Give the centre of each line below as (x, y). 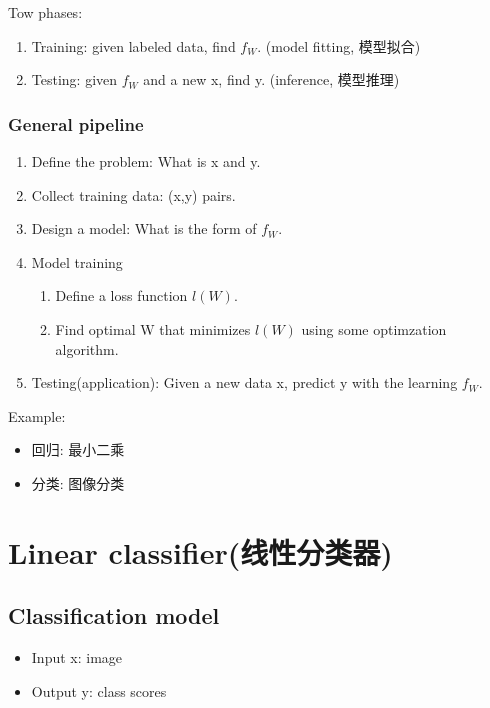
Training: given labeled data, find (133, 45)
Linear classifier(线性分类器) (200, 551)
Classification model (114, 615)
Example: (37, 415)
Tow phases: (45, 12)
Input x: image (77, 657)
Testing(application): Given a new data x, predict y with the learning (244, 382)
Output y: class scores (99, 690)
